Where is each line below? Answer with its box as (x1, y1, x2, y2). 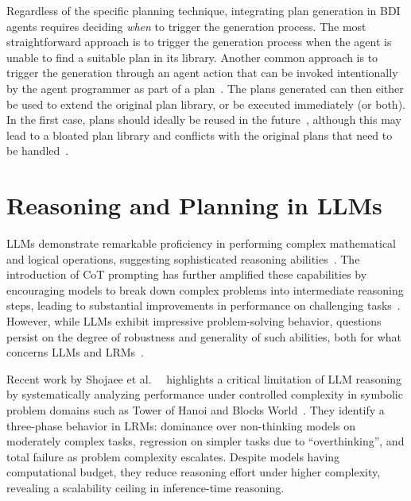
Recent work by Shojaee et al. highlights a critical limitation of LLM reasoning (6, 370, 402, 387)
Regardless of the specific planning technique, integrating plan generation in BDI (6, 2, 401, 18)
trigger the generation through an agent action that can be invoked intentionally (6, 64, 398, 81)
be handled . (6, 142, 69, 159)
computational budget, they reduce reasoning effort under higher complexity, (6, 464, 381, 480)
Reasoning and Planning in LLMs (6, 189, 382, 222)
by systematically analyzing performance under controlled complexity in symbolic (6, 386, 403, 403)
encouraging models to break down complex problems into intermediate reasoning (6, 281, 404, 298)
